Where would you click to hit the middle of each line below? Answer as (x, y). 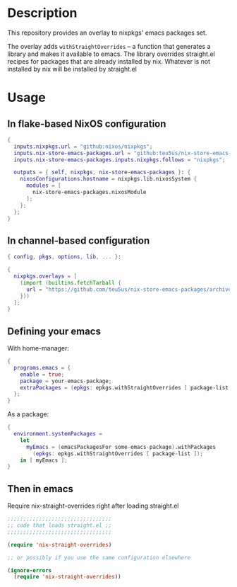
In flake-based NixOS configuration (87, 124)
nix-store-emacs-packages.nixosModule (90, 193)
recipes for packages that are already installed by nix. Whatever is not (109, 61)
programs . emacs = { (42, 367)
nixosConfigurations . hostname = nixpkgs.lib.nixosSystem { (109, 179)
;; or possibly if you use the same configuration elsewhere (99, 557)
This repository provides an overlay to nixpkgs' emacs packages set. (107, 33)
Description (42, 13)
